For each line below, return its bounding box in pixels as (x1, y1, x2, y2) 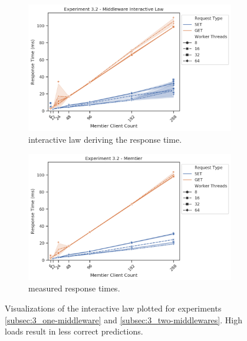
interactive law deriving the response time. (28, 133, 182, 145)
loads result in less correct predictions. (5, 325, 143, 337)
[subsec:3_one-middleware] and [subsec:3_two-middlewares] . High (5, 313, 242, 326)
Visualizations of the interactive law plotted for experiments (5, 302, 222, 314)
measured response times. (28, 282, 120, 294)
